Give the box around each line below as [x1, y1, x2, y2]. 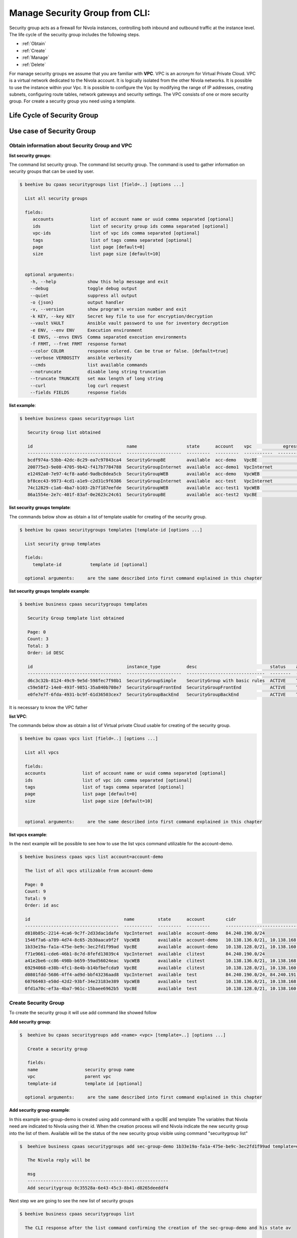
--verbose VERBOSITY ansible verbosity [30, 355, 132, 361]
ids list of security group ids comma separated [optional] [32, 223, 229, 229]
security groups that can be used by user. [9, 168, 95, 174]
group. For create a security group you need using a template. [9, 98, 136, 104]
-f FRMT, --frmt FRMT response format [30, 341, 127, 347]
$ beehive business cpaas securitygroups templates [19, 602, 148, 607]
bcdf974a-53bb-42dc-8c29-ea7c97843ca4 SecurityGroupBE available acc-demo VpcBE [27, 457, 257, 463]
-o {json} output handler [30, 300, 124, 306]
